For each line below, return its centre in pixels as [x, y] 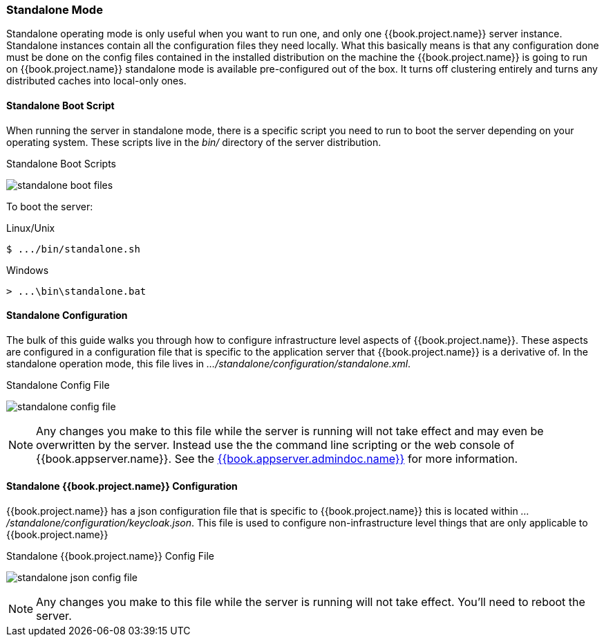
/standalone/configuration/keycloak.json [99, 523]
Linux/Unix [31, 228]
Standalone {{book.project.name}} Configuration [122, 486]
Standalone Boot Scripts [62, 163]
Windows [28, 270]
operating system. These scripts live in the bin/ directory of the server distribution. [194, 142]
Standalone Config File [58, 385]
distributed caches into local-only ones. [96, 81]
